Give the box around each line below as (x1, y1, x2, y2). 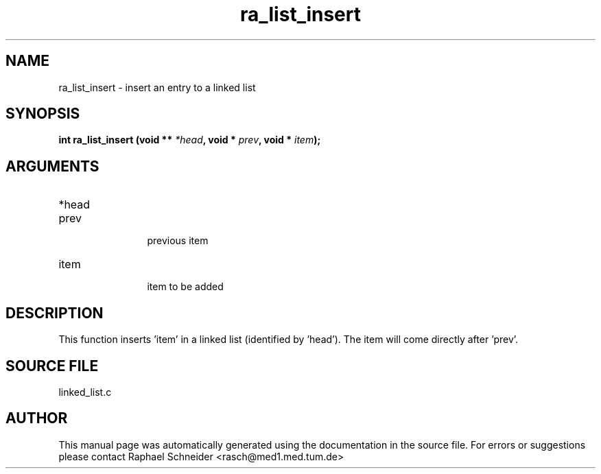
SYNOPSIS (5, 105, 80, 123)
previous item (147, 235, 209, 247)
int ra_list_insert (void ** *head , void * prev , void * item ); (58, 134, 321, 146)
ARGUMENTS (5, 157, 99, 175)
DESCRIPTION (5, 304, 104, 322)
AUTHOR (5, 410, 68, 427)
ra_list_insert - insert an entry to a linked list (58, 81, 256, 93)
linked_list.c (58, 386, 112, 398)
